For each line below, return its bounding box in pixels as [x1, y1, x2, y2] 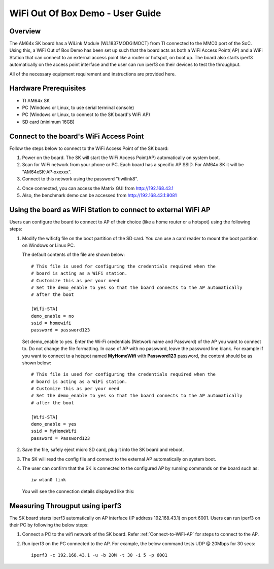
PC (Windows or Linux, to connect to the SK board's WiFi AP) [22, 111, 151, 118]
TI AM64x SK [22, 97, 50, 103]
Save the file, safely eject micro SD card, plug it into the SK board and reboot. [22, 446, 184, 453]
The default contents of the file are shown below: [22, 251, 125, 258]
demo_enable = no [31, 313, 74, 319]
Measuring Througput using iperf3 [9, 502, 122, 510]
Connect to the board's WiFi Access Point [9, 132, 144, 140]
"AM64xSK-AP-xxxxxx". [22, 169, 72, 175]
